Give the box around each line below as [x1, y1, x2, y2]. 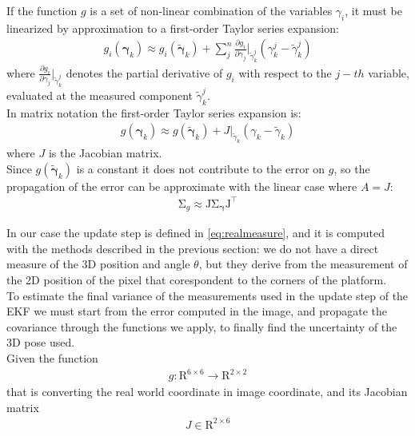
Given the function [6, 350, 98, 367]
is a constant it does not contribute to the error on [76, 160, 325, 176]
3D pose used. [6, 334, 75, 351]
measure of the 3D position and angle [6, 256, 190, 272]
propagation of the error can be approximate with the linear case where [6, 177, 357, 194]
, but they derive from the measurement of [198, 256, 408, 272]
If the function [6, 2, 78, 18]
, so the [333, 160, 370, 176]
